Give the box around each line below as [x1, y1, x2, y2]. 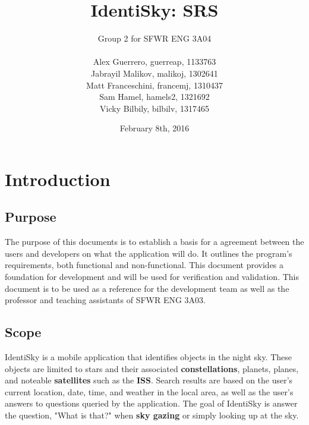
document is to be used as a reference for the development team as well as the [5, 282, 289, 294]
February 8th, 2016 [119, 122, 190, 134]
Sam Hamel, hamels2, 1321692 [99, 90, 210, 103]
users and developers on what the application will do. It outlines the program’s [5, 247, 292, 259]
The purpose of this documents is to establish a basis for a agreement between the [5, 235, 304, 248]
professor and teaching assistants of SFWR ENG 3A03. [5, 294, 206, 306]
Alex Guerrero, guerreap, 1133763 [93, 55, 216, 68]
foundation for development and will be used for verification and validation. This [5, 270, 299, 283]
